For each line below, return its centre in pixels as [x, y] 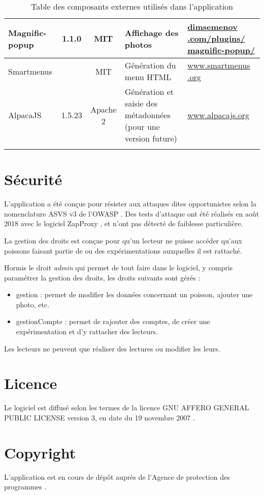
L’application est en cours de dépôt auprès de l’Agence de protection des [117, 476]
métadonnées [147, 115]
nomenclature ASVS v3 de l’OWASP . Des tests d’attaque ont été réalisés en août [132, 213]
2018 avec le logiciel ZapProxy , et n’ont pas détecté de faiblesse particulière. [124, 223]
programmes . [25, 487]
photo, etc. [33, 304]
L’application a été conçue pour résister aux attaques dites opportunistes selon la [130, 204]
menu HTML [148, 77]
